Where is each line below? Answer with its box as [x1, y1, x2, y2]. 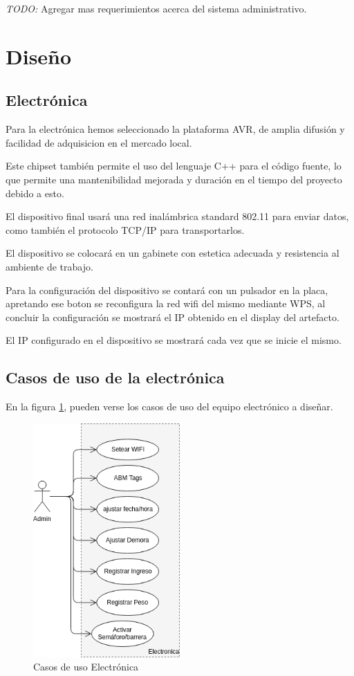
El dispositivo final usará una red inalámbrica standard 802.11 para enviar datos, [6, 209, 349, 223]
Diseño [6, 42, 72, 70]
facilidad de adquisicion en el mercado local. [6, 135, 192, 149]
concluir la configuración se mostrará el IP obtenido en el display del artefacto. [6, 309, 339, 324]
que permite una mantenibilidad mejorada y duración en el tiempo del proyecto [6, 172, 342, 186]
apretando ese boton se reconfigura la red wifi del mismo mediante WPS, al [6, 296, 326, 311]
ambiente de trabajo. [6, 259, 93, 273]
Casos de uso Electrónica [33, 659, 139, 674]
